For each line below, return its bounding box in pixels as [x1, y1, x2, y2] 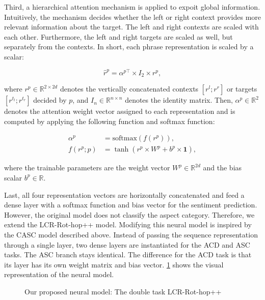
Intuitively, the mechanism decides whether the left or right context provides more [4, 11, 261, 22]
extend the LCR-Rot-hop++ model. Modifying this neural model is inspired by [4, 219, 252, 230]
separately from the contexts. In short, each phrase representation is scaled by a [4, 41, 254, 52]
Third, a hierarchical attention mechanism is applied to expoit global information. [4, 2, 260, 12]
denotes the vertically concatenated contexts [60, 83, 199, 94]
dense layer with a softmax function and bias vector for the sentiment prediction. [4, 199, 257, 210]
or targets [226, 83, 257, 94]
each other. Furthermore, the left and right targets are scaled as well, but [4, 31, 233, 42]
